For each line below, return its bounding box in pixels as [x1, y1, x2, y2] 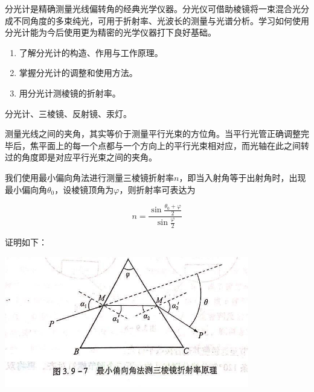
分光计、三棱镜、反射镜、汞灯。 [5, 107, 132, 119]
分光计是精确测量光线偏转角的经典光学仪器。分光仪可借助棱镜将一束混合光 [5, 2, 301, 14]
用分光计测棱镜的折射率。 [19, 86, 121, 99]
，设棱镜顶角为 [54, 183, 114, 195]
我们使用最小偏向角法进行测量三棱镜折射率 [5, 171, 174, 183]
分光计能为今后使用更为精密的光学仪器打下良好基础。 [5, 26, 216, 39]
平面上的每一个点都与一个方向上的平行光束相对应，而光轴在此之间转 [38, 139, 309, 151]
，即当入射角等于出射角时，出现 [179, 171, 306, 183]
